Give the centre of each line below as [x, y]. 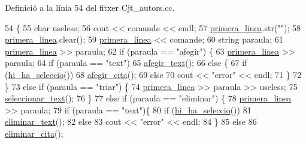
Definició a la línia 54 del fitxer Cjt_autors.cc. [90, 7]
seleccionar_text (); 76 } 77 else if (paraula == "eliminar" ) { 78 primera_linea [148, 98]
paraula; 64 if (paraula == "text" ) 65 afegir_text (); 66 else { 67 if [126, 63]
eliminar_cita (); [34, 133]
